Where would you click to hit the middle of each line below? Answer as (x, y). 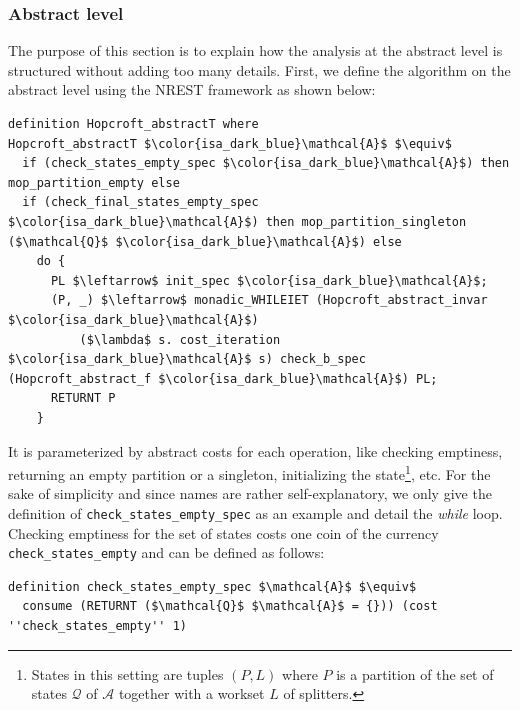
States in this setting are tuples (127, 673)
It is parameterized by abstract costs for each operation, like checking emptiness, (255, 450)
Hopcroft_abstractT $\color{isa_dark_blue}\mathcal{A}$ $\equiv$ (230, 143)
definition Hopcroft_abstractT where (133, 124)
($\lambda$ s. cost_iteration (180, 339)
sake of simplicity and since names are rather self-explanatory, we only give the (250, 493)
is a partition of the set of (415, 673)
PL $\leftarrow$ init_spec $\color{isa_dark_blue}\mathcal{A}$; (269, 280)
